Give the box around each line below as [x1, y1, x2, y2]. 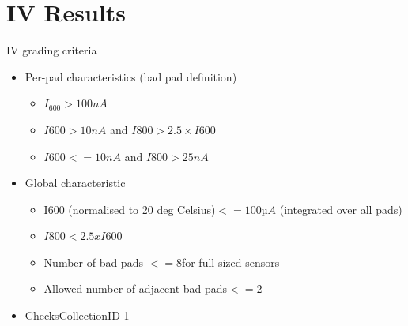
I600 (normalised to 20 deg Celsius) [43, 200, 216, 217]
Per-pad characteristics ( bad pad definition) [25, 68, 237, 84]
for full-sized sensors [181, 253, 280, 270]
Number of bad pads [43, 253, 143, 270]
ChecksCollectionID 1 [25, 307, 130, 324]
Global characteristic [25, 174, 126, 191]
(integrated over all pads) [279, 200, 402, 217]
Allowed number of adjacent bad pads [43, 280, 228, 297]
